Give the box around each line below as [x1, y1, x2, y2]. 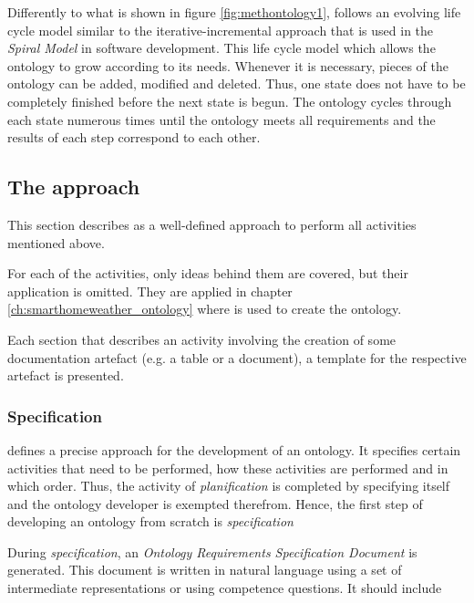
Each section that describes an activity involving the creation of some [7, 329, 397, 348]
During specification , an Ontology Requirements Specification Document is [7, 542, 417, 561]
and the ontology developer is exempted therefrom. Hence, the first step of [7, 494, 423, 513]
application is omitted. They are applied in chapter [7, 281, 293, 300]
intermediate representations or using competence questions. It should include [7, 578, 442, 598]
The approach [7, 172, 140, 201]
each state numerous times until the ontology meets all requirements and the [7, 109, 436, 129]
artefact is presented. [7, 366, 124, 385]
